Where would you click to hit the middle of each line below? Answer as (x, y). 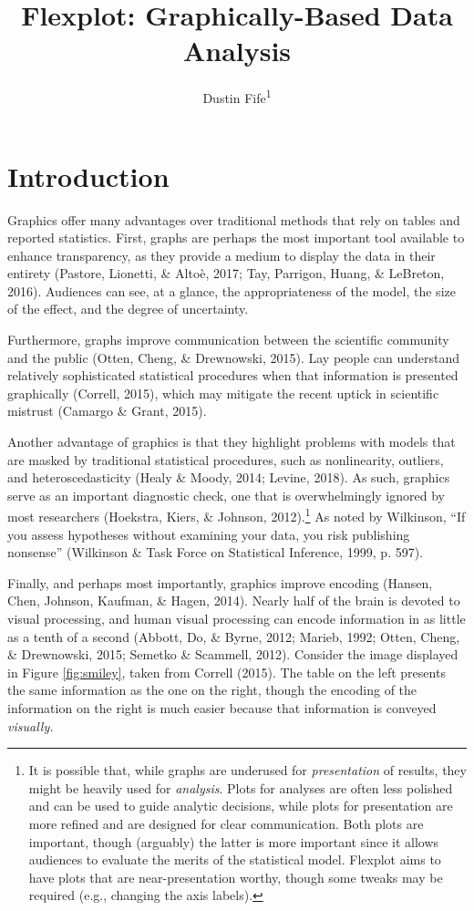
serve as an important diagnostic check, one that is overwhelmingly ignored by (226, 495)
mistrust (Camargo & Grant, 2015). (107, 411)
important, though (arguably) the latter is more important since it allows (234, 841)
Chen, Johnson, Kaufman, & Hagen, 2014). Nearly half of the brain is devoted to (234, 600)
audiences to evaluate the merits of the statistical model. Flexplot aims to (235, 859)
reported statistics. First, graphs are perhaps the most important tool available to (236, 238)
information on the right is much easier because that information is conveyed (222, 708)
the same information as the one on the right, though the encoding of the (212, 690)
